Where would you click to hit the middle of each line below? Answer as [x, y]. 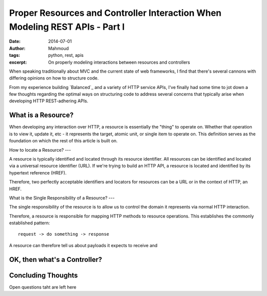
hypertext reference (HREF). [38, 172]
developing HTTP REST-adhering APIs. [49, 101]
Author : [17, 48]
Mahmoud [59, 48]
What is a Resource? [41, 115]
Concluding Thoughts [44, 275]
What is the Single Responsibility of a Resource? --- [62, 198]
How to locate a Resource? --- [40, 150]
